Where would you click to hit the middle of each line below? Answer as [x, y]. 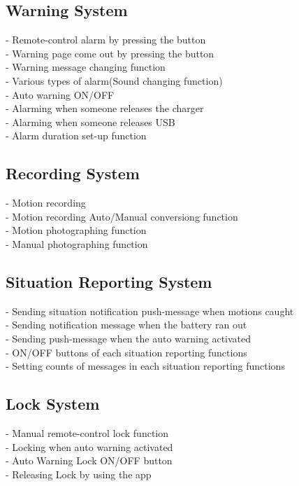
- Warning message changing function [86, 67]
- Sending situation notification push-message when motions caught [150, 311]
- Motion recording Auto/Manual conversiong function [122, 216]
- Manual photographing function [77, 243]
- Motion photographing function [76, 230]
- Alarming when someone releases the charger [105, 108]
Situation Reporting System [109, 281]
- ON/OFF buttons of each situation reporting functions [126, 352]
